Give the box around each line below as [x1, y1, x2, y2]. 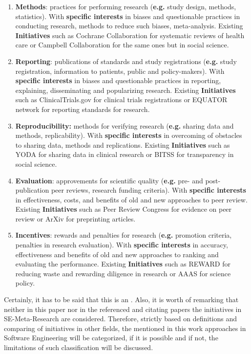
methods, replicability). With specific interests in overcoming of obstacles [15, 130, 242, 140]
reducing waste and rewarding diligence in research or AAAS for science [15, 268, 231, 278]
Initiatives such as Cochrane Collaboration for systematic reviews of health [15, 30, 245, 40]
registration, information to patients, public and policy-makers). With [15, 66, 225, 76]
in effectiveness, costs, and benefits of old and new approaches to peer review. [15, 194, 248, 204]
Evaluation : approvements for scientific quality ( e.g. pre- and [15, 175, 203, 185]
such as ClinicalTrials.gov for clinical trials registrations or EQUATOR [15, 94, 228, 105]
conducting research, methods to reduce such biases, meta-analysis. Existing [15, 21, 243, 31]
